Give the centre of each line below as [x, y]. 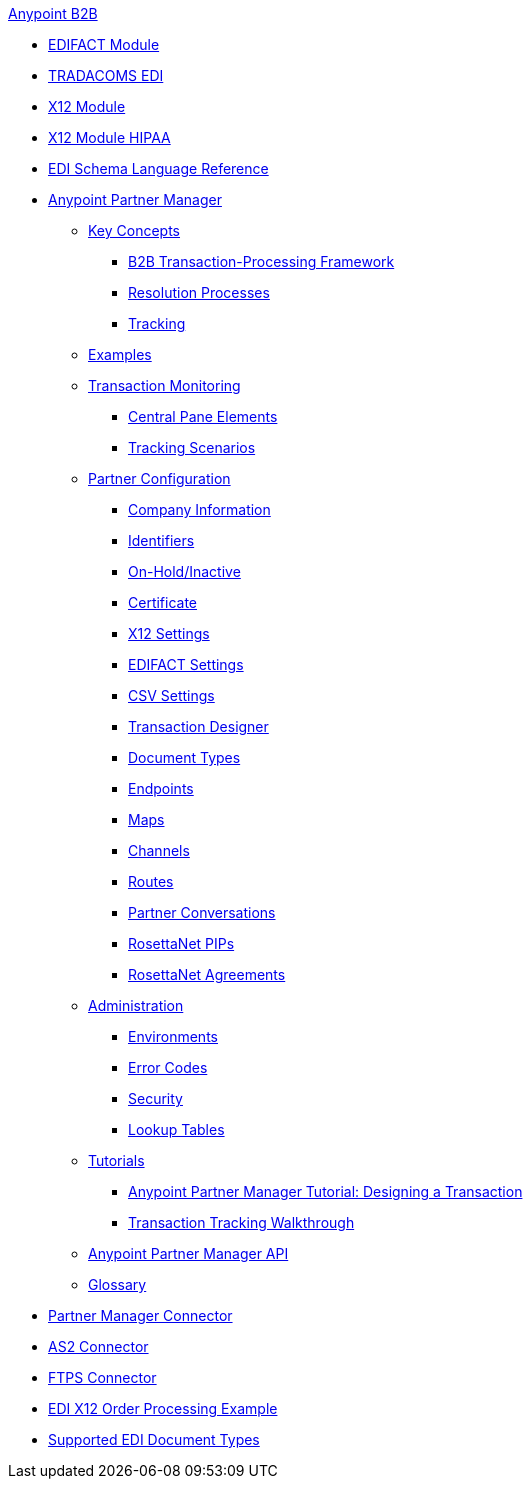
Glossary [117, 1284]
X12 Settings [169, 633]
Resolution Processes [199, 292]
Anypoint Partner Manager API [188, 1253]
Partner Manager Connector [140, 1315]
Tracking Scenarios [192, 447]
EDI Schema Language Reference [158, 168]
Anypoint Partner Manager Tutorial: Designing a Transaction [325, 1191]
